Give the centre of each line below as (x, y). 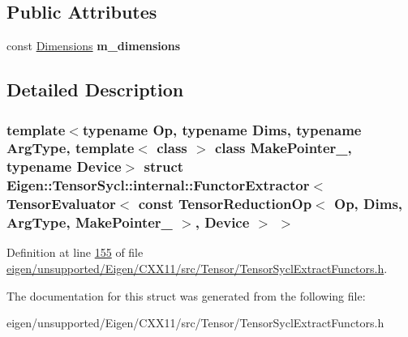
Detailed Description (95, 90)
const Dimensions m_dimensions (94, 46)
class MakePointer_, (283, 148)
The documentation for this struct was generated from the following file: (186, 295)
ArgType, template (71, 148)
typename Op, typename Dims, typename (222, 129)
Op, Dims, (369, 204)
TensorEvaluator (61, 204)
